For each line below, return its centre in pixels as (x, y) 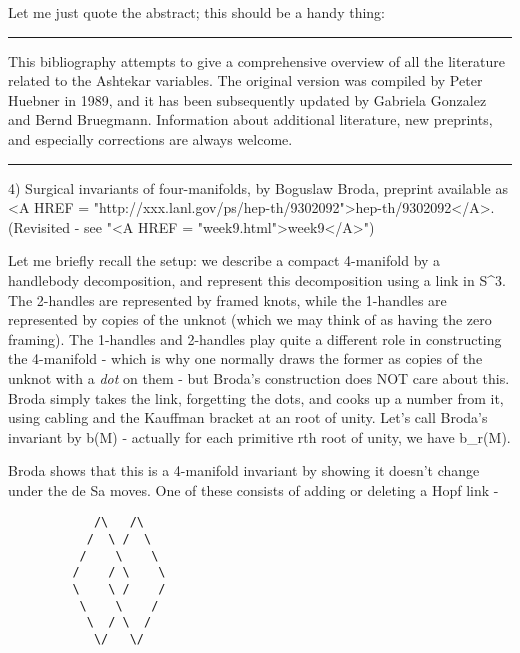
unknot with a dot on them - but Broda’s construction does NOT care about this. (259, 377)
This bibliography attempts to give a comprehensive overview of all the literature (257, 60)
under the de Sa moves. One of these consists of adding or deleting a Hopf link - (253, 489)
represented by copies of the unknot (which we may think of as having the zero (250, 319)
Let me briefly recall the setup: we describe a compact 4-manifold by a (224, 260)
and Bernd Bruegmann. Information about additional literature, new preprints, (250, 119)
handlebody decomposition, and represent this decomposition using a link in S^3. (257, 279)
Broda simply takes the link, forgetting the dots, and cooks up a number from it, (256, 397)
